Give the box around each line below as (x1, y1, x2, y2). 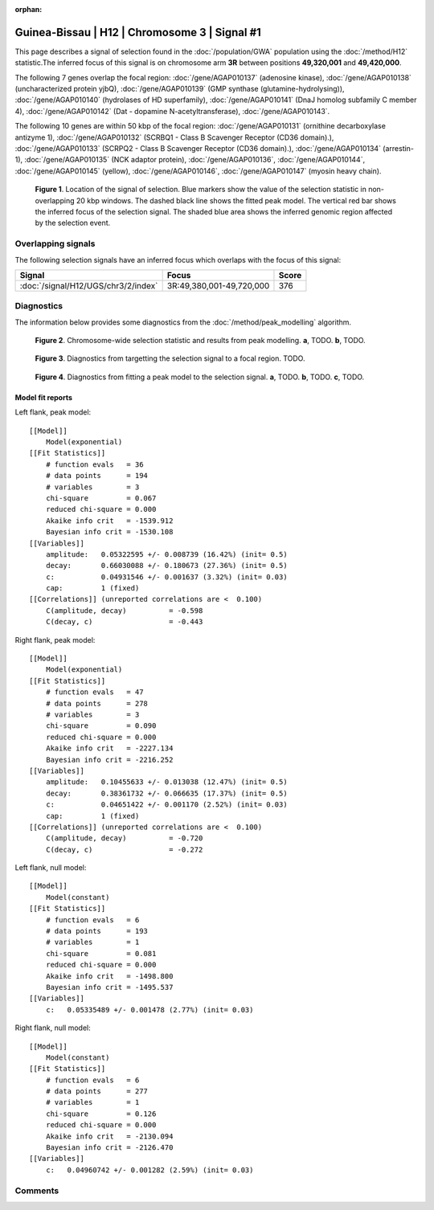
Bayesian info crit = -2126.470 (45, 1143, 174, 1152)
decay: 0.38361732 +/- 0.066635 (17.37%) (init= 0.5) (45, 788, 289, 798)
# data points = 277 (45, 1087, 149, 1096)
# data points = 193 (45, 926, 149, 936)
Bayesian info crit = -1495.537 (45, 983, 174, 991)
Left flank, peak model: (14, 407, 92, 417)
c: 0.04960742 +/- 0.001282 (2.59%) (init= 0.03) (45, 1165, 254, 1175)
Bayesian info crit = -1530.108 (45, 527, 174, 537)
